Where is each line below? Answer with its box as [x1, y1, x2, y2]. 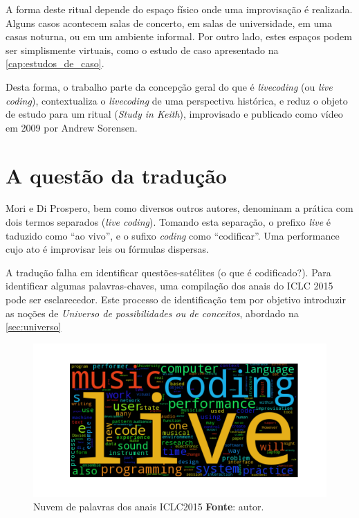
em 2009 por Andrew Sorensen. [6, 120, 138, 134]
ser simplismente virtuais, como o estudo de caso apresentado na [6, 42, 279, 57]
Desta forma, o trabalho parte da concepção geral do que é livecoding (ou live [6, 79, 333, 93]
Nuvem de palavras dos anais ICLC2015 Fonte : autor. [33, 499, 264, 514]
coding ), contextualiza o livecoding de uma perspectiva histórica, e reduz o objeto [6, 93, 348, 107]
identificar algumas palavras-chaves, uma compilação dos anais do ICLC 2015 [6, 278, 333, 293]
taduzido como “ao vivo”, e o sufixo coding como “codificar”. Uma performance [6, 228, 340, 242]
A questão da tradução [6, 161, 227, 189]
